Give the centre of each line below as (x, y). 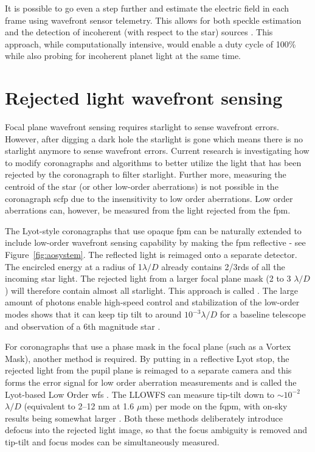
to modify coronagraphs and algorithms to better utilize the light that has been (153, 162)
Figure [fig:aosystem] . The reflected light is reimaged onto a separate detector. (151, 255)
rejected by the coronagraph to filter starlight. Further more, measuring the (146, 174)
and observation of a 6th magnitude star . (83, 326)
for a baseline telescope (263, 314)
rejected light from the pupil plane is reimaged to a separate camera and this (148, 370)
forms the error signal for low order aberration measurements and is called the (151, 382)
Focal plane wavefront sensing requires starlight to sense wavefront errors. (142, 127)
